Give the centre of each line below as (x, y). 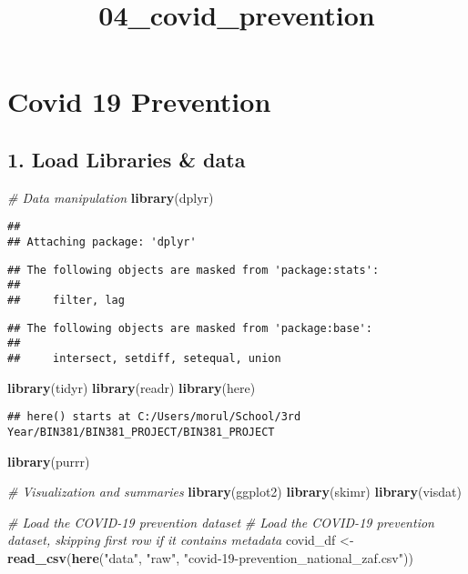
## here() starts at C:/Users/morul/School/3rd (154, 417)
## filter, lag (66, 300)
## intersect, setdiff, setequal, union (144, 358)
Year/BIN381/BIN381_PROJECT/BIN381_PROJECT (141, 432)
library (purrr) (49, 461)
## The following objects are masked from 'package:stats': (193, 270)
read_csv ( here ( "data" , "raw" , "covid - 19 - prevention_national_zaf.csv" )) (210, 557)
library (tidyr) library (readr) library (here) (132, 387)
